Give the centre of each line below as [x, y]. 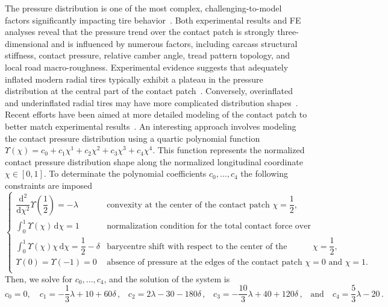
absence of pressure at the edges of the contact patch [205, 263]
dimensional [27, 43]
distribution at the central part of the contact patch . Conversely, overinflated [149, 91]
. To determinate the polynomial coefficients [125, 173]
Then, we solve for [39, 278]
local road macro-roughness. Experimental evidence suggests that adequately [147, 67]
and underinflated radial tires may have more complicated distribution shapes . [152, 102]
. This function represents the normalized [229, 150]
